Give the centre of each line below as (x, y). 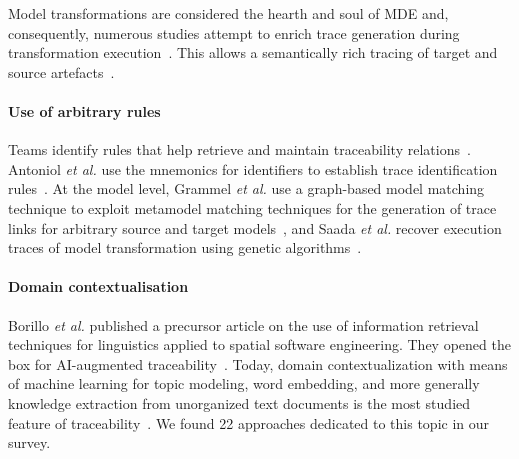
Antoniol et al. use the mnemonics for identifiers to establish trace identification (253, 168)
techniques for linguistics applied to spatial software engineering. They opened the (259, 344)
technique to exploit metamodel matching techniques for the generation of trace (252, 207)
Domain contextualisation (98, 286)
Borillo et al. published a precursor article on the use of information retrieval (243, 324)
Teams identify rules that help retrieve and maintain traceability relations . (239, 149)
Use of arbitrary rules (84, 110)
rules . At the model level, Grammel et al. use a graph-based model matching (246, 188)
